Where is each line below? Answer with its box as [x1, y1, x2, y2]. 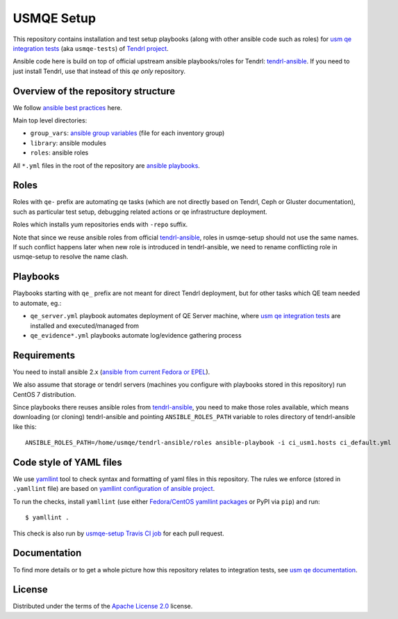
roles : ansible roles [30, 148, 89, 157]
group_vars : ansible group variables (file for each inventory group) [30, 129, 225, 137]
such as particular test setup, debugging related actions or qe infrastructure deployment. [13, 207, 267, 216]
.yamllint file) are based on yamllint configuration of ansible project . [13, 485, 215, 493]
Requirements [13, 349, 76, 361]
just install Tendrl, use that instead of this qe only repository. [13, 67, 186, 75]
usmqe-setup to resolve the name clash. [13, 253, 128, 261]
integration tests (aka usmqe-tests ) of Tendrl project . [13, 44, 169, 52]
